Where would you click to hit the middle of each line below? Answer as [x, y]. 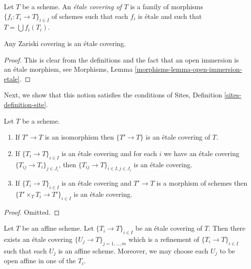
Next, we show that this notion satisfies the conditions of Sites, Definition [113, 95]
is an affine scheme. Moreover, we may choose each [133, 250]
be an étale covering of [169, 228]
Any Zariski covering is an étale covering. [65, 43]
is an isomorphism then [79, 137]
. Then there [227, 228]
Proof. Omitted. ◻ [32, 212]
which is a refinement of [164, 239]
